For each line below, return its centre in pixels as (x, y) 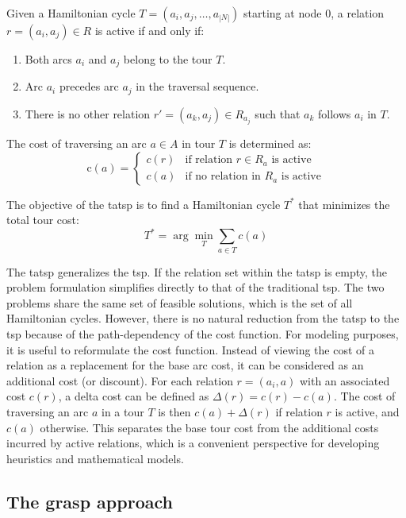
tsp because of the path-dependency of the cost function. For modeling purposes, (203, 333)
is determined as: (270, 143)
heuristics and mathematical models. (95, 458)
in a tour (123, 411)
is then (174, 411)
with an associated (345, 380)
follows (335, 113)
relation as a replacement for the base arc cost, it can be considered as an (185, 365)
